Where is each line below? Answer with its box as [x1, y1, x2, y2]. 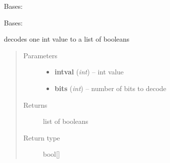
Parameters [23, 50, 57, 60]
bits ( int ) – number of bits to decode [54, 83, 167, 93]
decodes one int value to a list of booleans [4, 34, 130, 44]
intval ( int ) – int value [54, 67, 124, 77]
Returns [23, 99, 48, 110]
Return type [23, 132, 60, 142]
